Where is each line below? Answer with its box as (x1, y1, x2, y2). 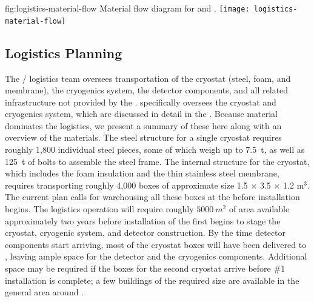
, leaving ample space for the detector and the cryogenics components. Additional (5, 250, 307, 263)
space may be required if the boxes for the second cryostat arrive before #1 (5, 262, 286, 275)
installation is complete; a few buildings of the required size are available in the (5, 273, 299, 286)
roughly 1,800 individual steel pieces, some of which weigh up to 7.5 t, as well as (5, 143, 305, 156)
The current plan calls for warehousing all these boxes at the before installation (5, 190, 300, 203)
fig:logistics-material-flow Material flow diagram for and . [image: (5, 2, 250, 14)
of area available (229, 203, 290, 215)
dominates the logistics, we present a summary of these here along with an (5, 119, 282, 132)
